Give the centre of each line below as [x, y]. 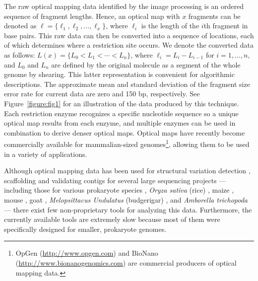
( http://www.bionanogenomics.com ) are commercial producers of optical [126, 262]
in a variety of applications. [46, 154]
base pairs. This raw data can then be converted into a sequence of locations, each [129, 35]
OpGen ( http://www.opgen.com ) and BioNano [87, 253]
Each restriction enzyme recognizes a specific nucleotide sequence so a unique [121, 113]
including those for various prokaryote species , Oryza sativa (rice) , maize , [119, 190]
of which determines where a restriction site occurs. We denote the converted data [129, 45]
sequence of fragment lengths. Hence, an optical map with [92, 16]
